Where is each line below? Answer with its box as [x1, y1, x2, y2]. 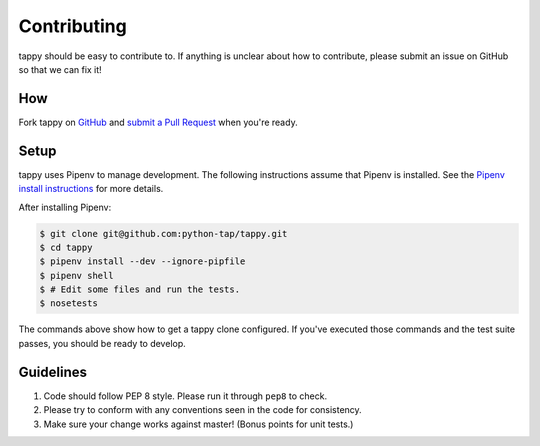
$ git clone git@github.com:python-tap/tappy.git [39, 228, 288, 239]
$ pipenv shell [39, 270, 114, 281]
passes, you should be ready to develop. [18, 337, 187, 349]
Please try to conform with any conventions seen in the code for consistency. [43, 404, 362, 416]
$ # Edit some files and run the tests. [39, 284, 240, 295]
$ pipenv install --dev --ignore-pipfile [39, 256, 246, 267]
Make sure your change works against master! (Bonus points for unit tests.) [43, 418, 354, 430]
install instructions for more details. [18, 183, 164, 195]
